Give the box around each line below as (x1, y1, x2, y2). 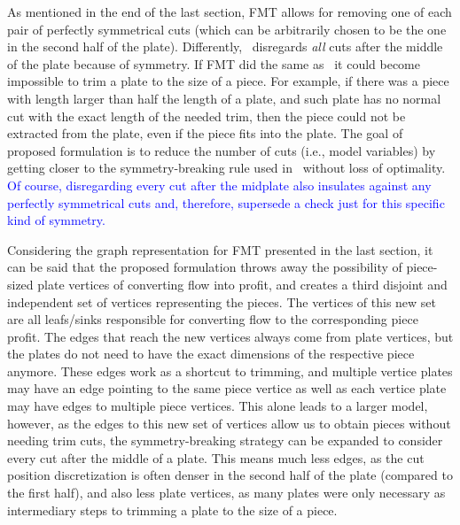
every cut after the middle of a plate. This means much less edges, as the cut (7, 448, 425, 467)
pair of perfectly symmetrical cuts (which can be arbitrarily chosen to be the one (7, 19, 447, 38)
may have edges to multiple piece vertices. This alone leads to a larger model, (7, 397, 428, 415)
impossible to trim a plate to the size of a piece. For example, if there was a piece (7, 72, 449, 90)
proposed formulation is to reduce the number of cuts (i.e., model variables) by (7, 141, 436, 159)
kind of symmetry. (7, 211, 105, 229)
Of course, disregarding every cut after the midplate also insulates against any (7, 175, 432, 194)
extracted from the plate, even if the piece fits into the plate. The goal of (7, 124, 403, 143)
